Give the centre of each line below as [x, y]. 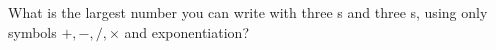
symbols [32, 31]
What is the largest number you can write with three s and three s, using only [248, 12]
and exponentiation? [186, 31]
